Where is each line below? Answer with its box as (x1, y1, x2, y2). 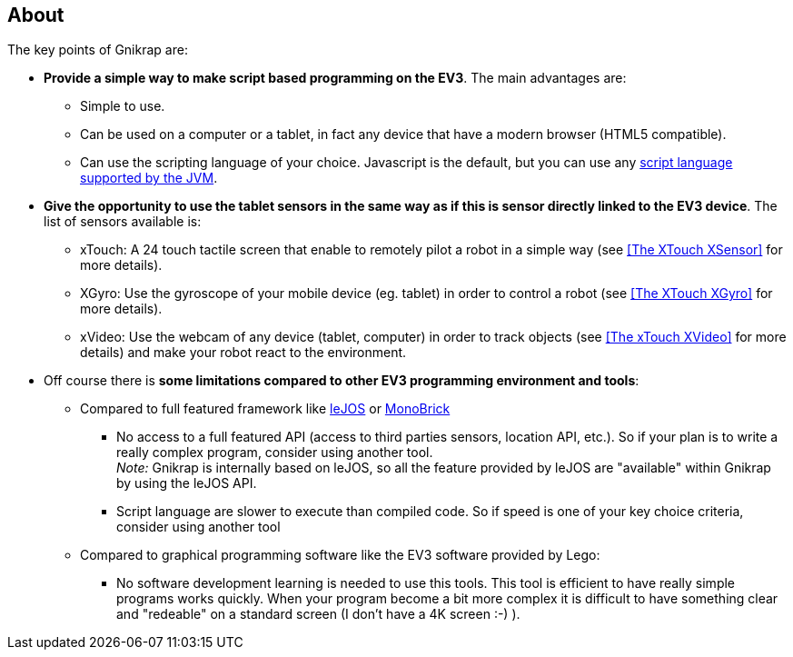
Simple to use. (80, 98, 165, 114)
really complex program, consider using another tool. (116, 444, 433, 461)
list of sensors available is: (44, 214, 202, 230)
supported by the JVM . (80, 170, 218, 186)
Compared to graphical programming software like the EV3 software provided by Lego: (80, 547, 600, 563)
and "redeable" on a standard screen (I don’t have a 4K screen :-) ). (116, 606, 520, 622)
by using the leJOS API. (116, 475, 257, 492)
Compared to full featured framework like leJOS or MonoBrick (80, 401, 451, 417)
